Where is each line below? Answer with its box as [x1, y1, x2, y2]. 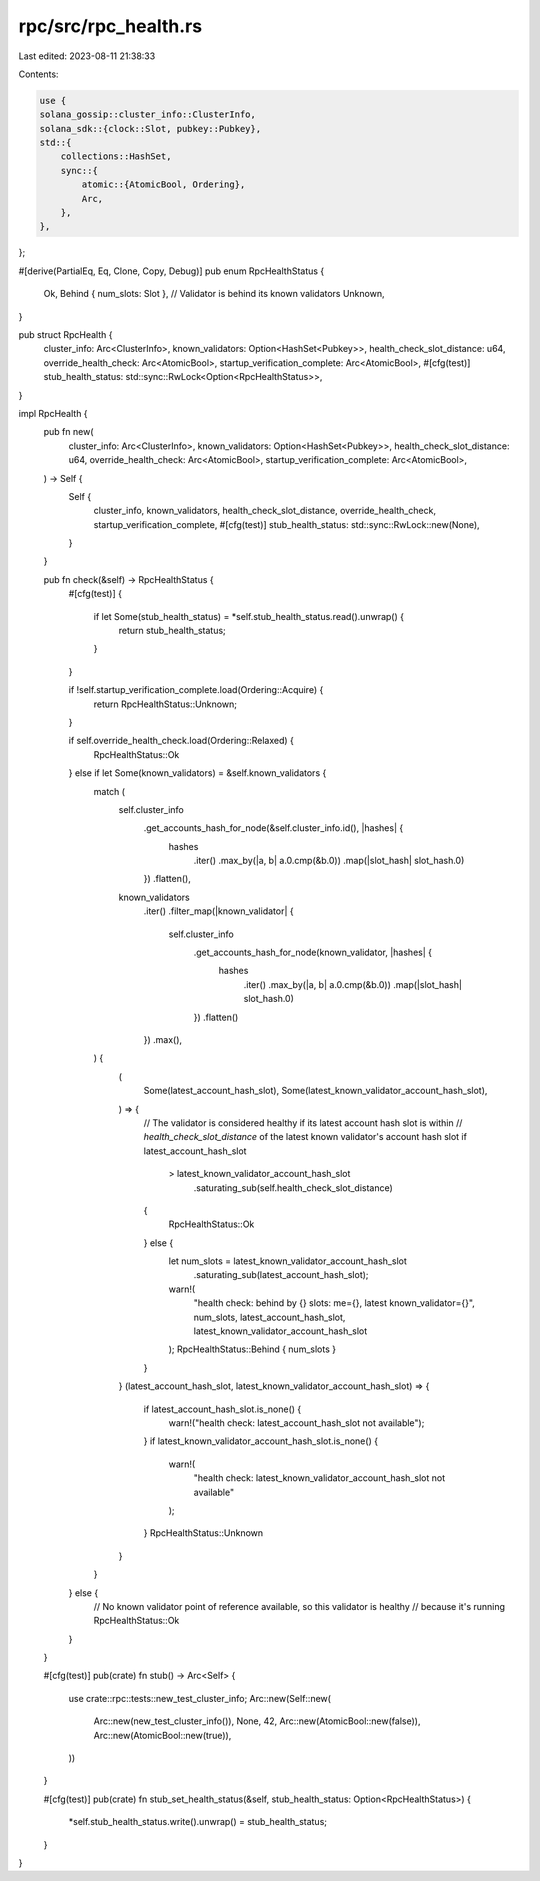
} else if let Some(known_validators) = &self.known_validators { [68, 767, 327, 779]
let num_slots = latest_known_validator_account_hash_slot [168, 1255, 407, 1267]
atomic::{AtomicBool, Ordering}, [81, 179, 246, 190]
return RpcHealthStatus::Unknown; [93, 698, 237, 710]
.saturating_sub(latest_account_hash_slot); [193, 1269, 369, 1281]
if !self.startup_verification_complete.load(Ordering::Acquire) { [68, 684, 324, 696]
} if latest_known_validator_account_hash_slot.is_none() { [143, 1435, 379, 1447]
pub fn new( [43, 426, 94, 438]
